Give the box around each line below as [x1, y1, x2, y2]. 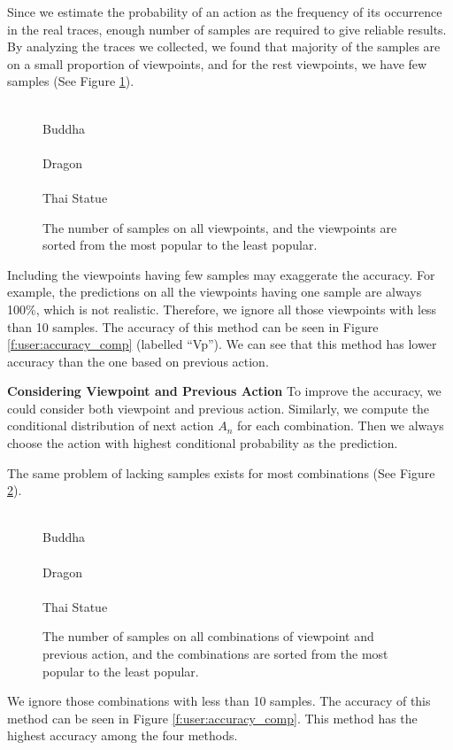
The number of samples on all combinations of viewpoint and [42, 627, 374, 646]
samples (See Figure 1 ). [7, 72, 134, 90]
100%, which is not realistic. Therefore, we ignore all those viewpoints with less [7, 299, 437, 318]
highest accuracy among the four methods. [7, 726, 238, 745]
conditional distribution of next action [7, 416, 214, 435]
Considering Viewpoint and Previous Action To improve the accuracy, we [7, 382, 441, 400]
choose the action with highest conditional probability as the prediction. [7, 434, 398, 452]
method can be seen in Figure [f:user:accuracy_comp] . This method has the [7, 708, 418, 727]
